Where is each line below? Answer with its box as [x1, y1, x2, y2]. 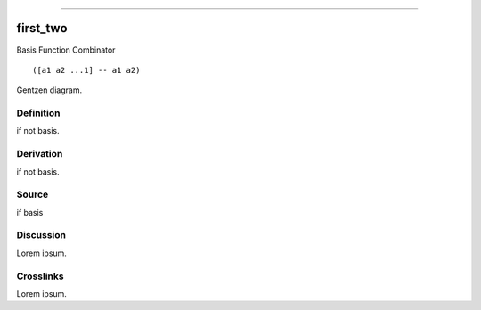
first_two [16, 20, 68, 36]
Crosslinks [16, 270, 64, 282]
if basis [16, 207, 44, 217]
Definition [16, 107, 61, 119]
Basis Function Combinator [16, 45, 116, 55]
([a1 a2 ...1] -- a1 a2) [32, 65, 141, 75]
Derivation [16, 148, 63, 160]
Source [16, 188, 49, 200]
